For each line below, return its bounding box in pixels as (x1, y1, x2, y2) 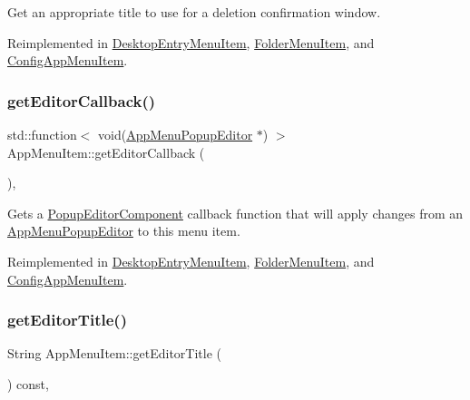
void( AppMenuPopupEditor (98, 125, 253, 143)
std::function (7, 125, 77, 143)
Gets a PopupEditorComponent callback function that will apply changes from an (7, 203, 464, 222)
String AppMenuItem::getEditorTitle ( (7, 344, 221, 363)
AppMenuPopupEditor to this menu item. (7, 221, 240, 240)
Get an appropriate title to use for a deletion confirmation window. (7, 3, 381, 21)
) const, (7, 374, 49, 393)
